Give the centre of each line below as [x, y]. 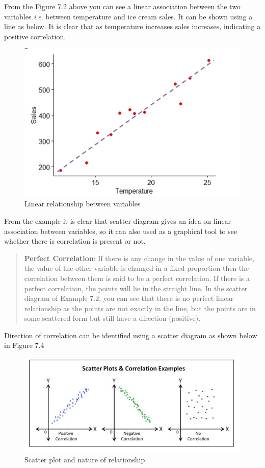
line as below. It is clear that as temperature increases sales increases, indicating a [132, 26]
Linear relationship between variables [83, 204]
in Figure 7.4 [24, 345]
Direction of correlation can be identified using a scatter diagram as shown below [131, 335]
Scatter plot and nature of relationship [85, 460]
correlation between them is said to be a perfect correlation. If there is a [137, 278]
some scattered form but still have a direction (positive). [112, 318]
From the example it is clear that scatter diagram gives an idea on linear [118, 220]
